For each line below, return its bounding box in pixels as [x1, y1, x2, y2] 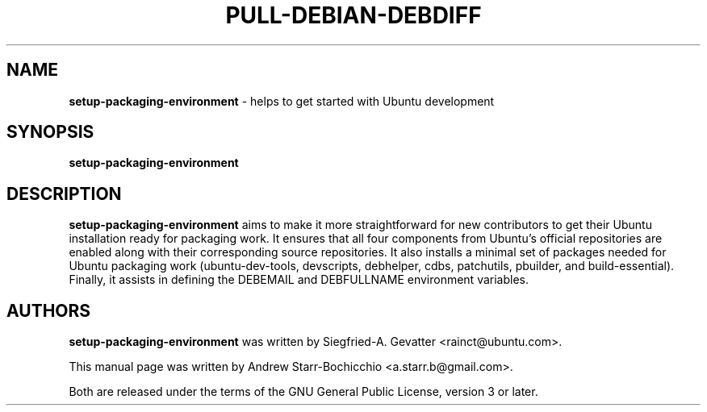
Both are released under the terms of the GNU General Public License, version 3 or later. [69, 385, 538, 399]
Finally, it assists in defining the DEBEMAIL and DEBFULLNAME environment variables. [69, 273, 529, 287]
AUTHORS [6, 300, 91, 321]
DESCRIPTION [6, 183, 122, 204]
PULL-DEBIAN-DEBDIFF [225, 2, 482, 29]
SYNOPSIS [6, 122, 94, 143]
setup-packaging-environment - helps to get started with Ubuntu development [69, 94, 495, 108]
